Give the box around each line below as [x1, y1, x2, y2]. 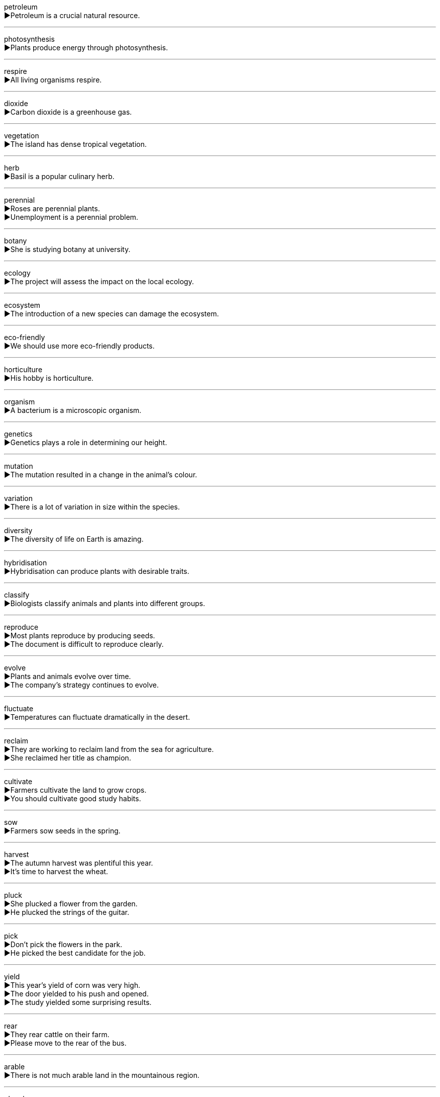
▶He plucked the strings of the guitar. [4, 908, 130, 916]
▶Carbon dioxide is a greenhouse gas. [4, 108, 132, 116]
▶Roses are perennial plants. [4, 204, 100, 213]
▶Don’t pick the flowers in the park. [4, 940, 123, 949]
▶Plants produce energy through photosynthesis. [4, 43, 168, 52]
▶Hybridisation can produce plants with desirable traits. [4, 567, 189, 575]
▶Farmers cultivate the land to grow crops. [4, 786, 147, 794]
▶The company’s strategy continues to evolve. [4, 681, 159, 689]
